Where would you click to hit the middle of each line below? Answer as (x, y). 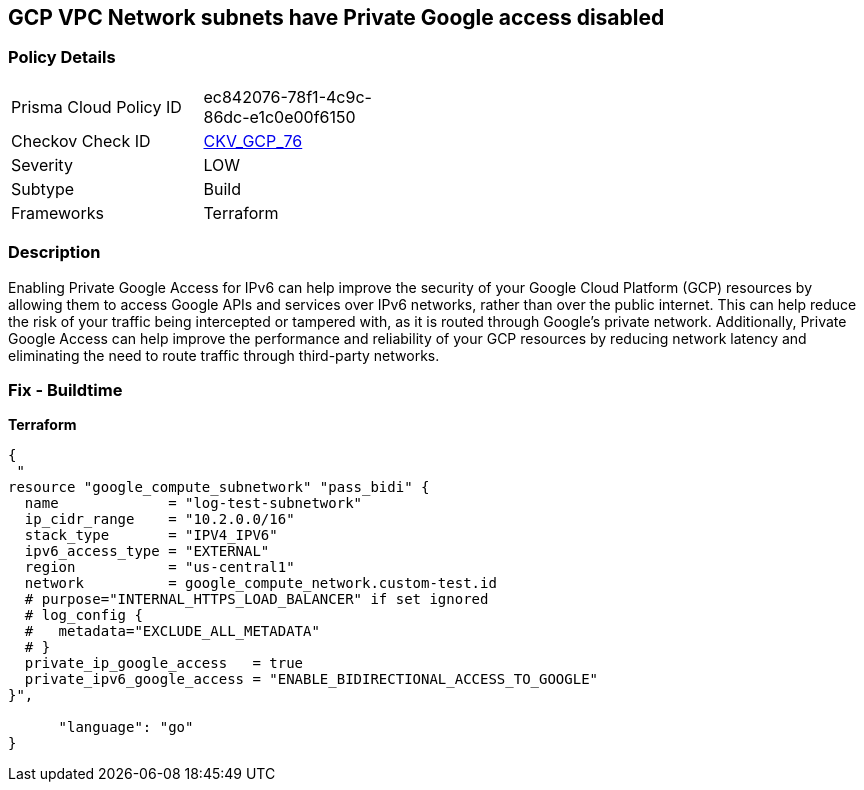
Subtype (43, 188)
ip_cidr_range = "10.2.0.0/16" (159, 519)
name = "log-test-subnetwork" (193, 503)
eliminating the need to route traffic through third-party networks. (224, 355)
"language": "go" (126, 727)
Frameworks (57, 212)
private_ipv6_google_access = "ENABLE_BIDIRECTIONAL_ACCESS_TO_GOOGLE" (311, 679)
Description (54, 252)
